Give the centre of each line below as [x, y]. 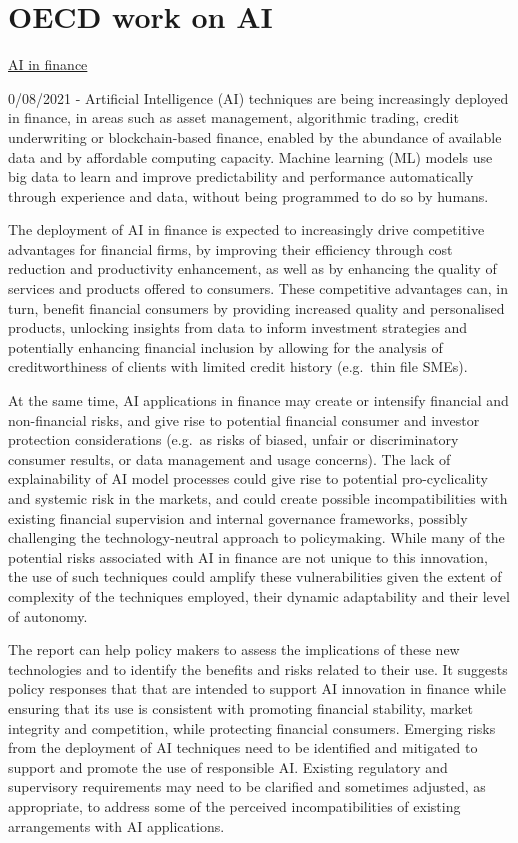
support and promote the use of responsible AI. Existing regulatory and [228, 766]
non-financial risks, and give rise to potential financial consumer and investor [244, 419]
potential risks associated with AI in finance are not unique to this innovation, [248, 556]
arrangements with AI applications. [116, 825]
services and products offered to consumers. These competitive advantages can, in [258, 288]
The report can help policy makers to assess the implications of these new [234, 649]
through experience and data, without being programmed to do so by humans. [248, 195]
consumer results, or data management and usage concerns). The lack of [229, 458]
